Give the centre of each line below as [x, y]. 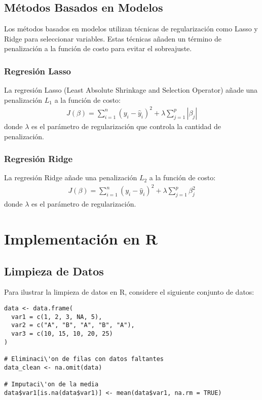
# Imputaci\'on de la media [51, 384]
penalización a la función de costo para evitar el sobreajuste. [98, 48]
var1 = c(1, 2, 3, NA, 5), [57, 317]
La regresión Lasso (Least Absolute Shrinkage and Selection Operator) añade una [131, 90]
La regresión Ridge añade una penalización [71, 177]
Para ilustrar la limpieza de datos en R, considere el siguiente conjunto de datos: [129, 292]
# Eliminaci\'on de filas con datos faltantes [84, 359]
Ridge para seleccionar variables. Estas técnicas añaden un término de [113, 38]
